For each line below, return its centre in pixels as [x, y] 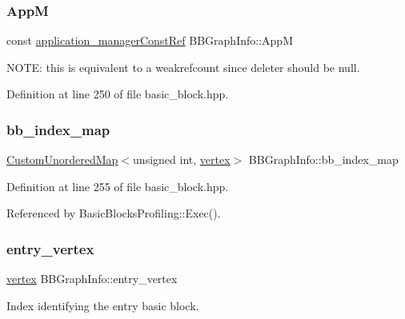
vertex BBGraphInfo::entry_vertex [92, 279]
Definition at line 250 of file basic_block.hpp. [118, 94]
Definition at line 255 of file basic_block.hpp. [118, 186]
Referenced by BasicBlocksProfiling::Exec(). [114, 213]
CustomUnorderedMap [62, 159]
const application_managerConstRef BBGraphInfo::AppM [150, 40]
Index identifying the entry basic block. [103, 305]
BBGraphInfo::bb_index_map [323, 159]
